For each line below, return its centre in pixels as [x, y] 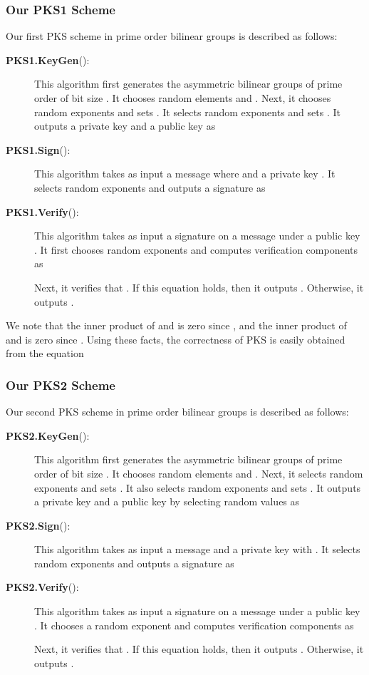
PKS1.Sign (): [38, 149]
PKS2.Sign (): [38, 525]
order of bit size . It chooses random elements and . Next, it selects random [199, 473]
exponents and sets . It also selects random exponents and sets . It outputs [198, 487]
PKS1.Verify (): [42, 211]
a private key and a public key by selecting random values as [167, 501]
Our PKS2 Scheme [61, 385]
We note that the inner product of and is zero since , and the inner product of [176, 325]
